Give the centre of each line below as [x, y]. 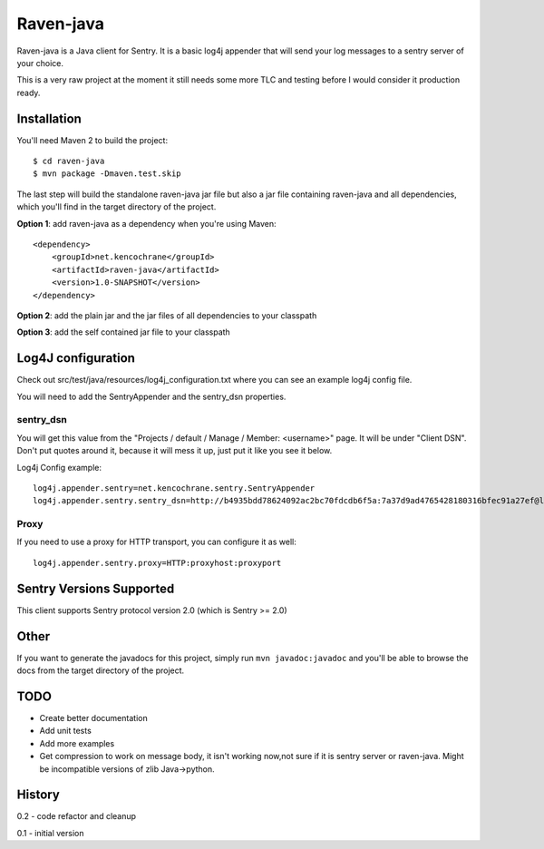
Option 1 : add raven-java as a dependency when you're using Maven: [146, 223]
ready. [29, 93]
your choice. [40, 63]
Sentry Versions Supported [96, 588]
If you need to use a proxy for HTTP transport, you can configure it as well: [156, 542]
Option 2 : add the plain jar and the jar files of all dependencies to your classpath [167, 315]
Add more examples [77, 743]
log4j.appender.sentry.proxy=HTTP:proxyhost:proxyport [157, 563]
